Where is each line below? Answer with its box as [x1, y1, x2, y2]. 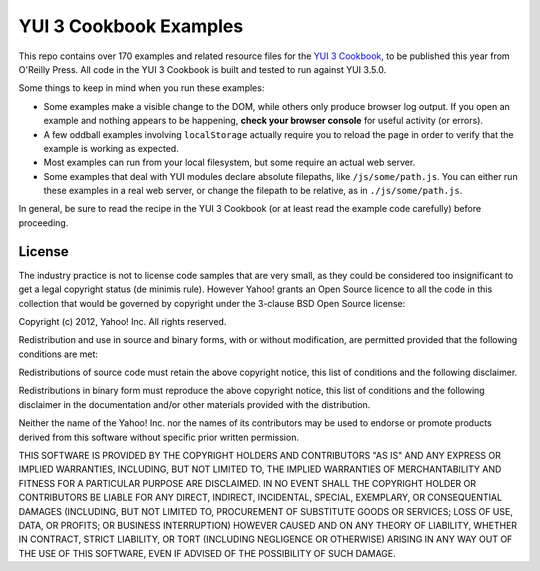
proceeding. [18, 216, 69, 229]
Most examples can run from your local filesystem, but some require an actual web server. [43, 156, 416, 169]
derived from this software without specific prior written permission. [18, 431, 300, 443]
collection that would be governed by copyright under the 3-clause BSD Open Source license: [18, 297, 406, 309]
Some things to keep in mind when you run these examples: [18, 82, 265, 94]
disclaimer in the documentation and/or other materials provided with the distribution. [18, 398, 371, 410]
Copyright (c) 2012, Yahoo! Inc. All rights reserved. [18, 315, 227, 327]
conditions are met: [18, 348, 99, 360]
